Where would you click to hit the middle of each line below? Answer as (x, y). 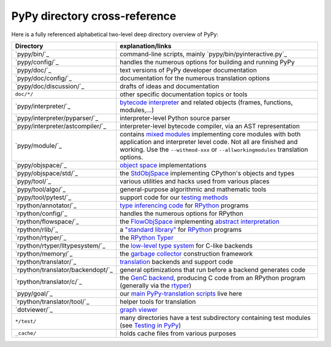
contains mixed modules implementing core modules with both (210, 134)
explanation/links (146, 46)
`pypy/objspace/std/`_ (47, 173)
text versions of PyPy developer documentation (188, 70)
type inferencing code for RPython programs (184, 205)
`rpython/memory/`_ (44, 253)
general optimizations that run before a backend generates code (213, 270)
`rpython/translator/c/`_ (48, 281)
